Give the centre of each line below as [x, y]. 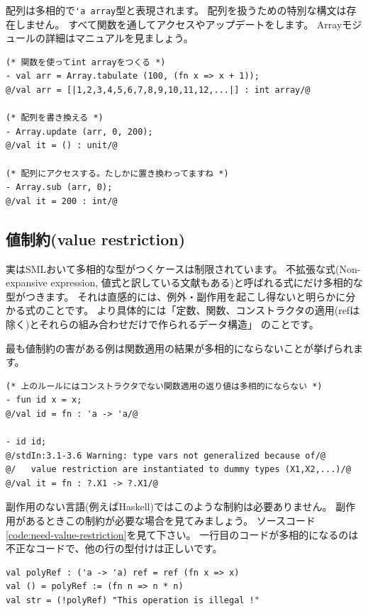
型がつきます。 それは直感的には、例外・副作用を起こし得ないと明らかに [176, 296]
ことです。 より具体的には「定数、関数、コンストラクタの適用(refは [202, 310]
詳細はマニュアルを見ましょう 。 [119, 38]
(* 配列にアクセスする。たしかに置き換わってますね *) [117, 173]
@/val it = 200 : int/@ [62, 201]
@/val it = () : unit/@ [62, 146]
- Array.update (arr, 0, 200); [79, 131]
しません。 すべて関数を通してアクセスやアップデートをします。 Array [179, 24]
